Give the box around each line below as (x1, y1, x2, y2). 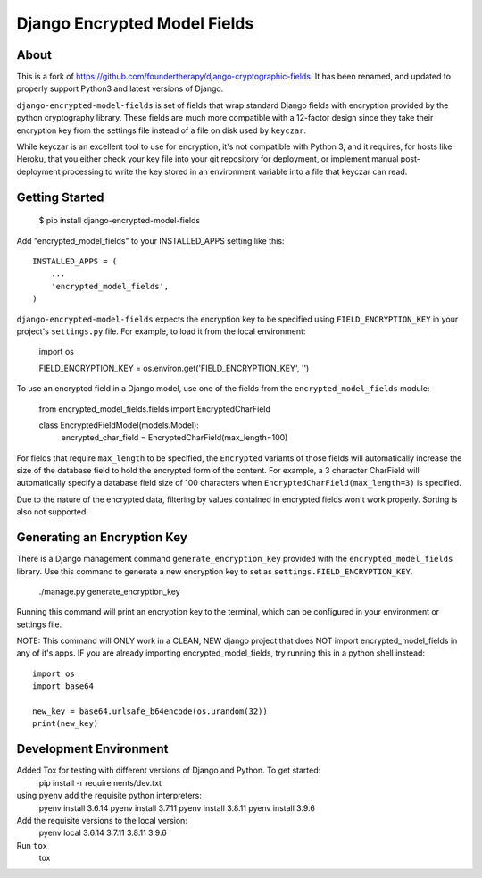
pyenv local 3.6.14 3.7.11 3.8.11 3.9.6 (38, 827, 167, 839)
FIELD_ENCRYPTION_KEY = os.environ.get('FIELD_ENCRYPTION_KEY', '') (38, 363, 310, 373)
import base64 (32, 681, 94, 691)
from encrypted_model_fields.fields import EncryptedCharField (38, 403, 271, 414)
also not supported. (16, 506, 89, 517)
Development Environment (16, 741, 169, 757)
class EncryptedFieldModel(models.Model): (38, 420, 200, 431)
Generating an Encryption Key (16, 530, 187, 545)
